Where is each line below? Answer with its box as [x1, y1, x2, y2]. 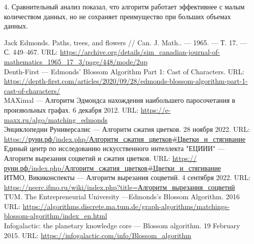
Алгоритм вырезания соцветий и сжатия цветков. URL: [4, 152, 170, 163]
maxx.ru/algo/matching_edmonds [4, 114, 108, 124]
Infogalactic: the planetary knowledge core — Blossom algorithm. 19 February [4, 220, 240, 231]
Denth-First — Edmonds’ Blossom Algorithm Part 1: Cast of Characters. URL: [4, 66, 245, 76]
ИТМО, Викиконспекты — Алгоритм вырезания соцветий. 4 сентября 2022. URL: [4, 172, 251, 183]
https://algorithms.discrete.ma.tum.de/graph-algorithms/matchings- [23, 201, 230, 211]
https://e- [141, 104, 171, 115]
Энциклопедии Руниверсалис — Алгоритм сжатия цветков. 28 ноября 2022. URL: [4, 124, 250, 134]
